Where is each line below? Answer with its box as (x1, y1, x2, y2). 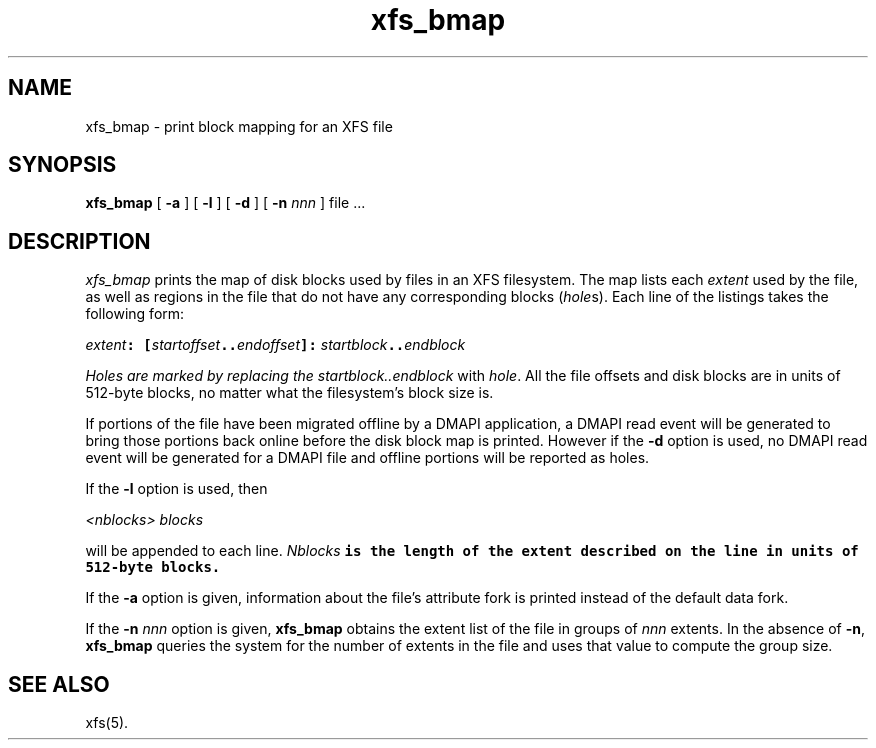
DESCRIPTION (8, 228, 151, 254)
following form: (85, 305, 185, 323)
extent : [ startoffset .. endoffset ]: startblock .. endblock (85, 336, 466, 354)
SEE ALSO (8, 671, 110, 697)
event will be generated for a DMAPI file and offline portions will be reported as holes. (85, 449, 650, 467)
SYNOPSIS (8, 152, 117, 178)
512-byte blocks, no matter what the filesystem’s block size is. (85, 384, 494, 402)
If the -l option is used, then (85, 480, 268, 498)
